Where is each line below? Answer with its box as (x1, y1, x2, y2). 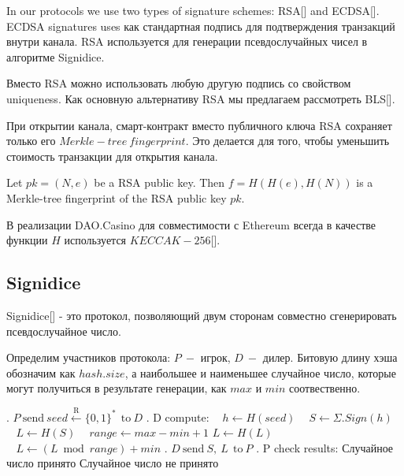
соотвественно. (289, 380, 361, 396)
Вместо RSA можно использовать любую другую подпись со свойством (6, 75, 351, 91)
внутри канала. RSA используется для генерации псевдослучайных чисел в (6, 33, 368, 50)
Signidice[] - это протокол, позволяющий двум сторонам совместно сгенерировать (6, 307, 397, 323)
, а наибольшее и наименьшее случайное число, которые (124, 364, 396, 381)
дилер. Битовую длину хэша (262, 349, 398, 366)
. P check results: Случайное (256, 439, 394, 456)
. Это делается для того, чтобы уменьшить (185, 132, 390, 149)
